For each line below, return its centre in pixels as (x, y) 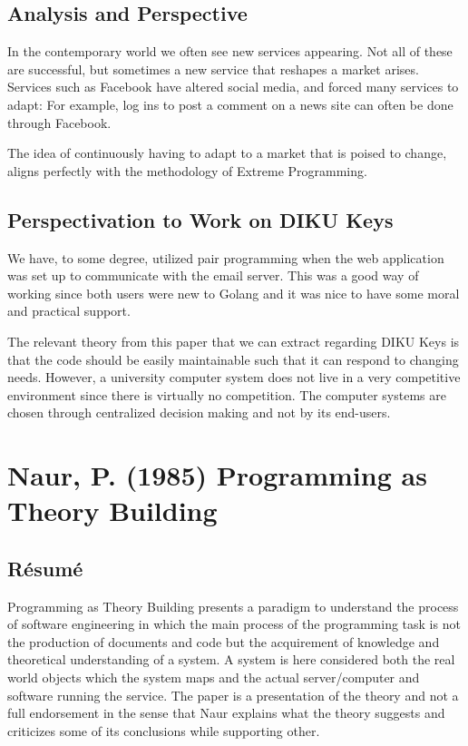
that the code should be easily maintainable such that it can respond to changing (233, 359)
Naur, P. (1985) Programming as (217, 475)
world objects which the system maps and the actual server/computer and (214, 677)
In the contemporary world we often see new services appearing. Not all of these (230, 51)
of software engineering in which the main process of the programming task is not (234, 624)
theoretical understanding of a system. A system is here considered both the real (231, 659)
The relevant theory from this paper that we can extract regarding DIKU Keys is (234, 341)
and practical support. (69, 311)
